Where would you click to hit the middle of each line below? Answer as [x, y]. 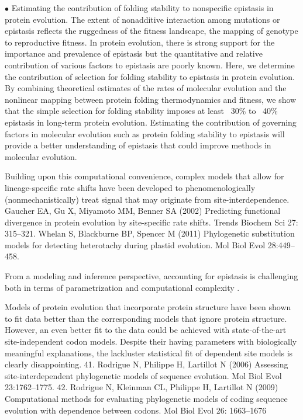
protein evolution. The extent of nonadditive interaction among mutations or [142, 19]
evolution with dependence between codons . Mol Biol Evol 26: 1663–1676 [136, 410]
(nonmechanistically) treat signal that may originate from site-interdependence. [147, 199]
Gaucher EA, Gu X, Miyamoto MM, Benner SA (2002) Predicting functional [143, 211]
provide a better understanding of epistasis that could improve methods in [138, 145]
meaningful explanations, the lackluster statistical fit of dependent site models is [149, 353]
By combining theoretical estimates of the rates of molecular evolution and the [146, 88]
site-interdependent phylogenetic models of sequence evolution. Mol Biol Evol [143, 375]
